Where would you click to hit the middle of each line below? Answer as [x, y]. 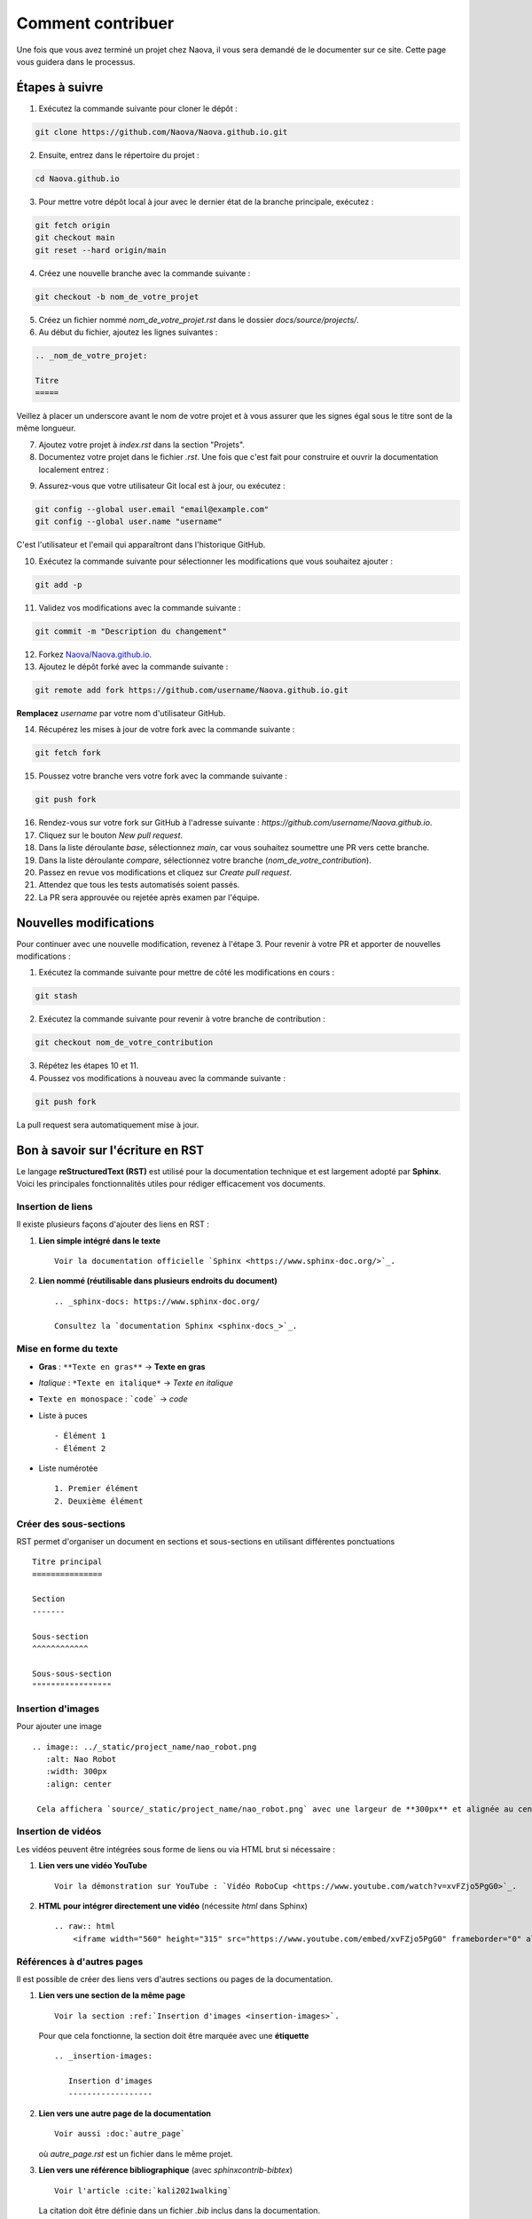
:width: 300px [76, 1772]
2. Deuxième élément [99, 1501]
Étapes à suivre [60, 87]
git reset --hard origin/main [101, 250]
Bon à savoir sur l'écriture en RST [110, 1150]
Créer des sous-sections [71, 1524]
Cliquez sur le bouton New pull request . [111, 835]
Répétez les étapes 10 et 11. [89, 1066]
